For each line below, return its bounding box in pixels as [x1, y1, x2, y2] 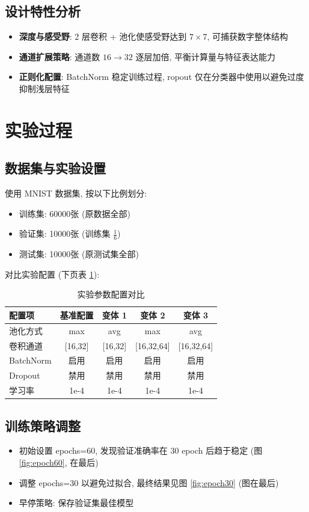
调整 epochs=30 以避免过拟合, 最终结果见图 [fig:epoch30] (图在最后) [19, 476, 279, 489]
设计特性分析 [5, 2, 81, 20]
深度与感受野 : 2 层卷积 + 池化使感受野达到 [19, 30, 187, 43]
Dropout [9, 369, 40, 382]
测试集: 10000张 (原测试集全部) [19, 248, 139, 260]
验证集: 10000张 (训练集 [19, 227, 111, 240]
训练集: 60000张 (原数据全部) [19, 207, 130, 219]
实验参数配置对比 [77, 288, 145, 300]
